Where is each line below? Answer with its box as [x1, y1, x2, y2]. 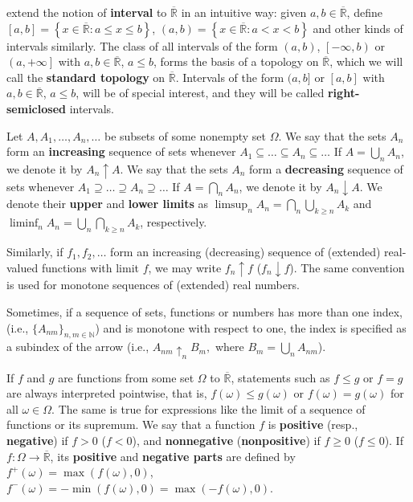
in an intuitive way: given [181, 4, 307, 20]
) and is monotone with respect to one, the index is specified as [95, 319, 407, 336]
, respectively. [140, 214, 207, 231]
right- [327, 84, 360, 101]
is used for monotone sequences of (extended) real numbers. [6, 276, 300, 293]
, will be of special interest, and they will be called [76, 84, 325, 101]
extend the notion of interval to [6, 4, 167, 20]
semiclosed [6, 100, 66, 116]
